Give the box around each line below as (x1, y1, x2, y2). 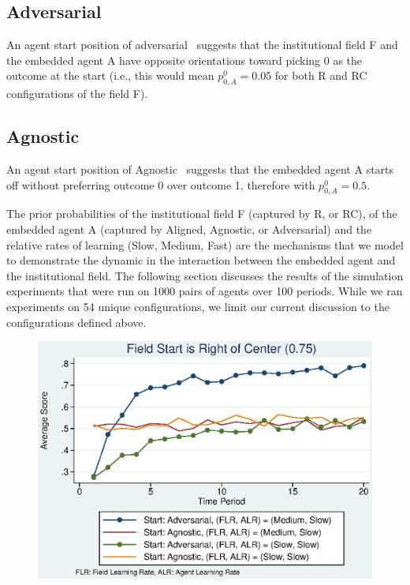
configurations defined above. (6, 313, 147, 330)
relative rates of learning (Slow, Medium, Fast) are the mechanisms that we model (6, 236, 404, 253)
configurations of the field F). (6, 85, 148, 102)
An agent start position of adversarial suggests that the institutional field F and (6, 36, 398, 53)
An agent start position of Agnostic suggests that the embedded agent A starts (6, 160, 394, 177)
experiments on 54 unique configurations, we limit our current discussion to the (6, 298, 389, 314)
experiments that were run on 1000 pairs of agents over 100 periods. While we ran (6, 283, 403, 299)
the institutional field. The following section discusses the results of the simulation (6, 267, 404, 283)
